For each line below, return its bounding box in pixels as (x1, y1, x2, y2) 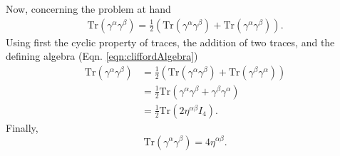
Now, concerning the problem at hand (6, 1, 171, 16)
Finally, (6, 120, 38, 135)
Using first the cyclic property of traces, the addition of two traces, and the (6, 34, 335, 49)
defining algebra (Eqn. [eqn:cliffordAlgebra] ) (6, 48, 198, 63)
